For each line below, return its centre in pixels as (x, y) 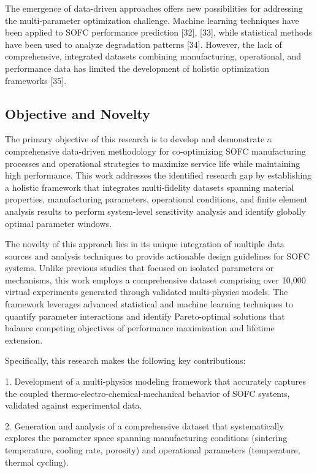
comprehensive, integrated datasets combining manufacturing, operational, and (153, 56)
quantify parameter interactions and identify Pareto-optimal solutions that (145, 316)
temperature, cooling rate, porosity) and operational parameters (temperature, (153, 450)
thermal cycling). (37, 462)
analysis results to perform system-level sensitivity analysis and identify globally (155, 211)
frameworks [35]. (36, 80)
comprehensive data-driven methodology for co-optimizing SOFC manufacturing (155, 151)
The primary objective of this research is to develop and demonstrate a (138, 139)
